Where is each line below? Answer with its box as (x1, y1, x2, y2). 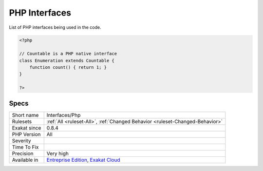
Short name (12, 112, 39, 118)
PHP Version (12, 131, 41, 137)
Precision (12, 150, 34, 157)
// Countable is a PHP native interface (19, 51, 117, 57)
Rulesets (12, 118, 32, 125)
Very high (46, 150, 69, 157)
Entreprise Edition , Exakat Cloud (46, 156, 120, 163)
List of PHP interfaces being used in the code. (9, 24, 101, 30)
